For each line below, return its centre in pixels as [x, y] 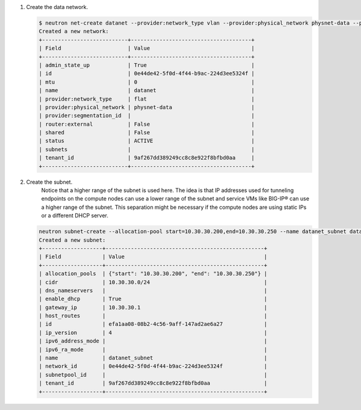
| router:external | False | [147, 124]
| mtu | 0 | [147, 82]
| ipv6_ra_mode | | [153, 349]
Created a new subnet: [72, 240]
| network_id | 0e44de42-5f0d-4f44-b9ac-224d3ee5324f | [153, 366]
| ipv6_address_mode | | [153, 341]
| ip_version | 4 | [153, 332]
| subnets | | [147, 149]
